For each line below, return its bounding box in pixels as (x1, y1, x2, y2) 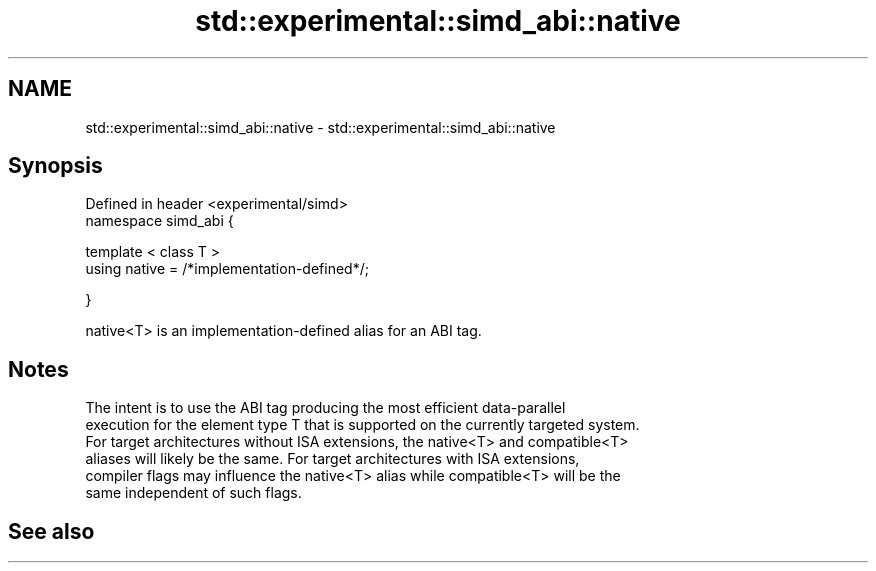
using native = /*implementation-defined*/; (85, 260, 369, 278)
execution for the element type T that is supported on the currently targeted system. (85, 416, 640, 434)
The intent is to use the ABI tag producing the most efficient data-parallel (85, 399, 566, 417)
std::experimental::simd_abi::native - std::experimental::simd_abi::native (85, 118, 556, 136)
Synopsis (8, 153, 103, 179)
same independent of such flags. (85, 484, 302, 502)
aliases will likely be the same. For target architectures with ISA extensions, (85, 450, 580, 468)
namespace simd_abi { (85, 212, 234, 230)
